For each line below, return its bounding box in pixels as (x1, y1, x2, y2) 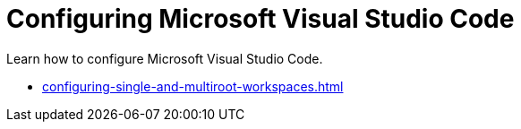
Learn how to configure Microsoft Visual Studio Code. (6, 50, 323, 66)
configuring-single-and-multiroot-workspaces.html (42, 78, 344, 94)
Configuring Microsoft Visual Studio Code (6, 4, 515, 34)
